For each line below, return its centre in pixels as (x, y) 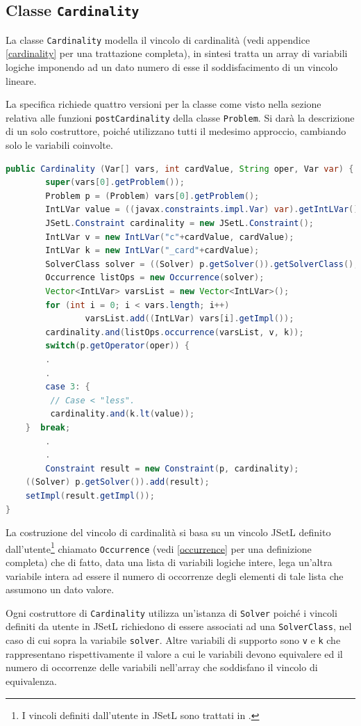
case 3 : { (68, 387)
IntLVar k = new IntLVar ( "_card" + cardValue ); (152, 251)
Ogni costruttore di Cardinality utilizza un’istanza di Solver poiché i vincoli (171, 612)
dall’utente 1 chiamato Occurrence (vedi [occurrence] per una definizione (159, 547)
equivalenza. (31, 680)
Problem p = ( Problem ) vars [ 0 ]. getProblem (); (152, 196)
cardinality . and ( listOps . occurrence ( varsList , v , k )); (175, 332)
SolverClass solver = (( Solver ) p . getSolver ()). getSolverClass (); (202, 264)
